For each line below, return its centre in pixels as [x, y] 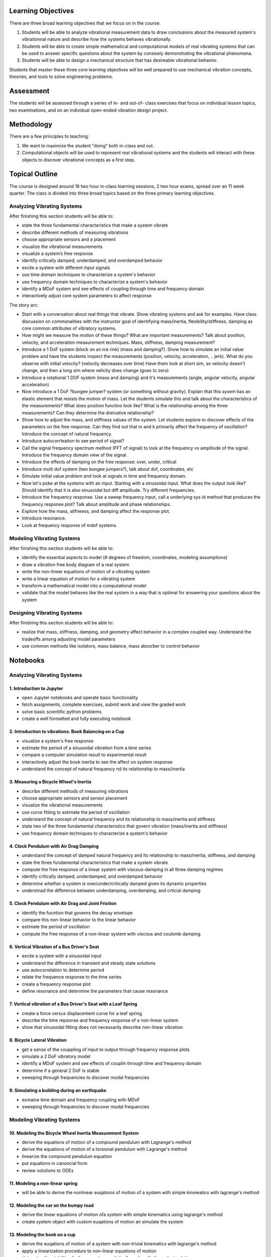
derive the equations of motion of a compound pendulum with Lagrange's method [107, 1142]
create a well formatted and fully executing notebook [77, 719]
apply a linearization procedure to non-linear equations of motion [89, 1251]
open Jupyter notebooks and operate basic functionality [80, 698]
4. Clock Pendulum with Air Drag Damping [54, 846]
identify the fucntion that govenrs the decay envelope [77, 913]
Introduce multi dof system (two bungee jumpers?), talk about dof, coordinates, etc [108, 469]
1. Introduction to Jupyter [36, 688]
